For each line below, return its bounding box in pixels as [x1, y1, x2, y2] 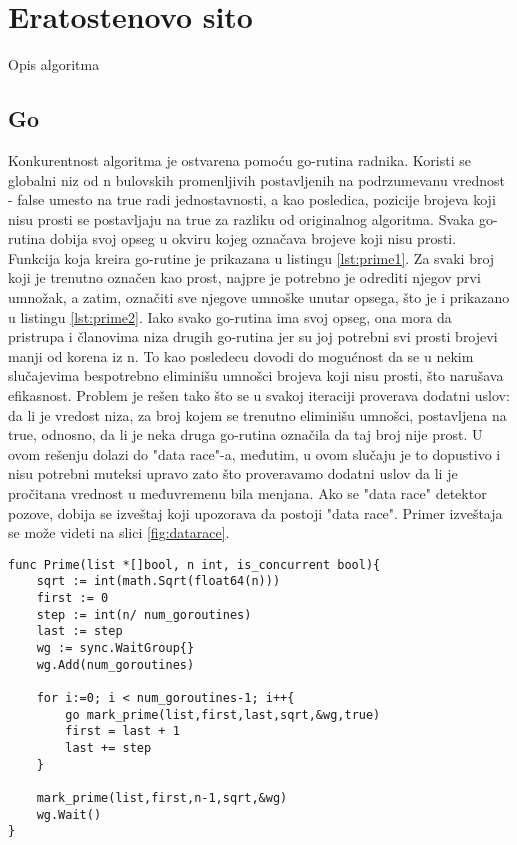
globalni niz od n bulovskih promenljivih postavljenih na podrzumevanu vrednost [8, 169, 506, 190]
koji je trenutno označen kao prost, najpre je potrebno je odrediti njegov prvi [8, 267, 481, 288]
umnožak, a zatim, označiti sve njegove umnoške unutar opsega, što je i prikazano [8, 287, 510, 308]
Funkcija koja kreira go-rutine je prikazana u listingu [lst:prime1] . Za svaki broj [8, 247, 495, 268]
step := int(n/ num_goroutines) [36, 607, 252, 622]
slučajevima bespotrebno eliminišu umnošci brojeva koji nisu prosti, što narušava [8, 365, 504, 386]
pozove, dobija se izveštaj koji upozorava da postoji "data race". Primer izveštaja [8, 502, 503, 523]
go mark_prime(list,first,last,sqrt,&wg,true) [65, 707, 381, 722]
